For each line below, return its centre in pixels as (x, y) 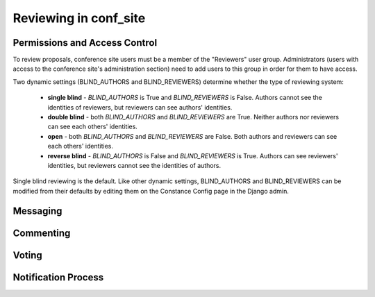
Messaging (37, 211)
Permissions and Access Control (85, 43)
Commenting (42, 233)
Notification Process (58, 277)
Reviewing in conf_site (79, 18)
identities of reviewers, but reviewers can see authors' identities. (140, 107)
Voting (27, 255)
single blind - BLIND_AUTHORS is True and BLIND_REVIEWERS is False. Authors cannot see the (185, 98)
